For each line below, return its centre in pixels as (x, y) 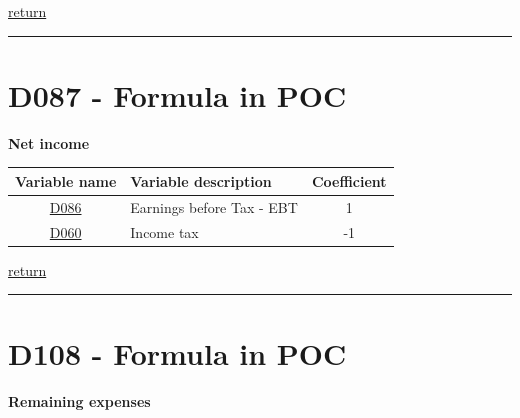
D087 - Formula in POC (177, 94)
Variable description (201, 180)
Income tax (164, 231)
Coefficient (349, 180)
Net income (49, 142)
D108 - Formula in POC (177, 353)
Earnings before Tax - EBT (214, 206)
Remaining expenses (79, 401)
